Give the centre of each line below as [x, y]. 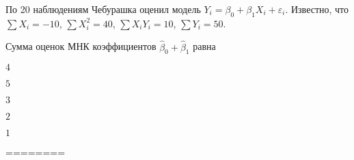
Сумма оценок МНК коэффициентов [81, 46]
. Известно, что [317, 9]
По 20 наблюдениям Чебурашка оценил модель [103, 9]
